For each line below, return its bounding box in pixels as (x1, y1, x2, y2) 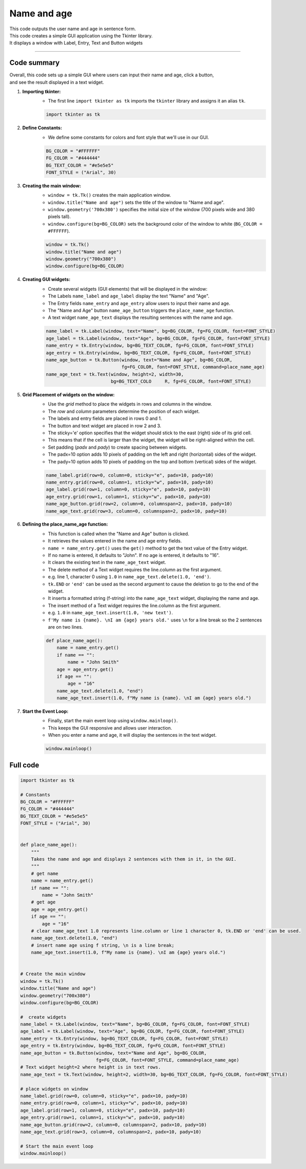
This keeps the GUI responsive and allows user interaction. (48, 724, 172, 731)
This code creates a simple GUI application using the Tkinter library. (9, 32, 153, 38)
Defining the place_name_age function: (22, 521, 108, 528)
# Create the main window (20, 971, 86, 977)
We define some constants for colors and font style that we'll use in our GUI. (48, 134, 210, 140)
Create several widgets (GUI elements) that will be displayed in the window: (48, 286, 208, 292)
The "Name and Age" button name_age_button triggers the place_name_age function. (48, 307, 235, 313)
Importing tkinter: (22, 89, 61, 95)
